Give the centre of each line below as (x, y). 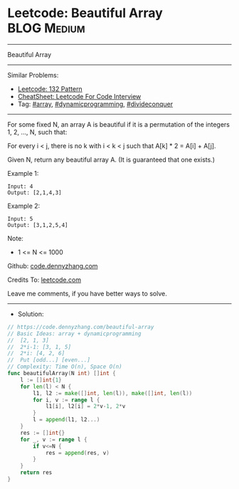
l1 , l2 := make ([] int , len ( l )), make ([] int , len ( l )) (113, 393)
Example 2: (24, 206)
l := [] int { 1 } (41, 380)
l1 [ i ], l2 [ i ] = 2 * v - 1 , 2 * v (85, 406)
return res (36, 473)
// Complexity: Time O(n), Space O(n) (65, 367)
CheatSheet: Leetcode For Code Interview (79, 96)
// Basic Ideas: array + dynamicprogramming (74, 333)
